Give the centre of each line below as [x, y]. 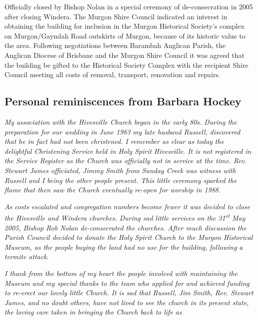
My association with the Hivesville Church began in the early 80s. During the [121, 121]
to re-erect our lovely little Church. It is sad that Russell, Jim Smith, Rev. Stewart [129, 293]
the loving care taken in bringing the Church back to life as [93, 312]
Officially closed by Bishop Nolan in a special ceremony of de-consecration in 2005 [129, 6]
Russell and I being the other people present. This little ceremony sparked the [121, 180]
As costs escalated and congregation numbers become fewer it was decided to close [127, 206]
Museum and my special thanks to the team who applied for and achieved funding [127, 283]
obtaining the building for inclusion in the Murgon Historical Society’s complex [125, 26]
